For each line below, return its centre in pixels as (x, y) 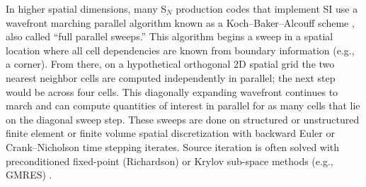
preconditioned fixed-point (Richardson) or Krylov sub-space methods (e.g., (170, 161)
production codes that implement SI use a (267, 8)
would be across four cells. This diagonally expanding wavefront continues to (172, 91)
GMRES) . (29, 175)
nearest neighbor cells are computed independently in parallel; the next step (171, 77)
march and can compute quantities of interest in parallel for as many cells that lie (183, 105)
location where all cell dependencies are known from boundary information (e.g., (180, 50)
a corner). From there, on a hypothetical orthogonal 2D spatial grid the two (170, 64)
